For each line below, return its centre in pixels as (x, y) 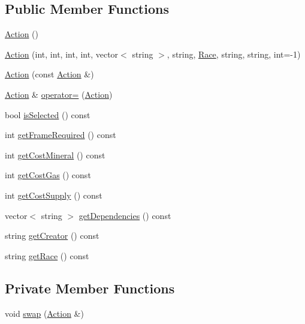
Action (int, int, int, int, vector (62, 54)
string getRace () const (47, 255)
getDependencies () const (125, 215)
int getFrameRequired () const (61, 135)
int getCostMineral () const (55, 154)
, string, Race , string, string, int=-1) (234, 54)
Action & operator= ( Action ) (59, 94)
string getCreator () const (52, 235)
